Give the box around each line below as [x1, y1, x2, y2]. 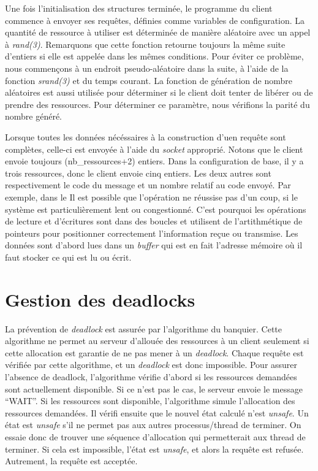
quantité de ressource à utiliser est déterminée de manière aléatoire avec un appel [5, 26, 311, 39]
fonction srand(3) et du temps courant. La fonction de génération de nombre [5, 74, 292, 86]
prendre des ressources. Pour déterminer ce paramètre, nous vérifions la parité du [5, 98, 310, 110]
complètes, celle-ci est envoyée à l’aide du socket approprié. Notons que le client [5, 142, 303, 155]
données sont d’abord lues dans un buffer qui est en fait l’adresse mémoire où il [5, 239, 303, 251]
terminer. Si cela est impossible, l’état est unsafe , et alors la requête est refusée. [5, 442, 304, 455]
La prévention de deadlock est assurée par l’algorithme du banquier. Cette [5, 322, 282, 335]
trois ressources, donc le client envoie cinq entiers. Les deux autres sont [5, 166, 271, 179]
